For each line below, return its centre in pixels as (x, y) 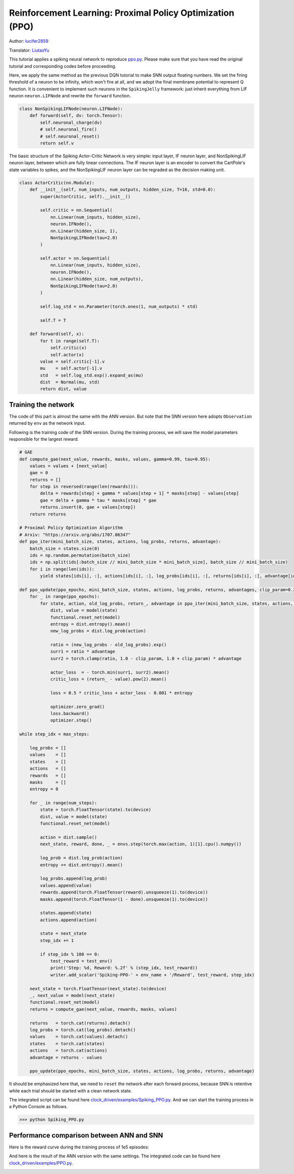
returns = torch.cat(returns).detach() (80, 1023)
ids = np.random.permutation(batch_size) (80, 555)
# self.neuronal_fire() (69, 129)
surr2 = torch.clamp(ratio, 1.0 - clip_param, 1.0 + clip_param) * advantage (146, 658)
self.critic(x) (68, 348)
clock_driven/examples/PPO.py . (41, 1163)
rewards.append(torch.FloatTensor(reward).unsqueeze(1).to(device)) (124, 892)
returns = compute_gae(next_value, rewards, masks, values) (103, 1009)
